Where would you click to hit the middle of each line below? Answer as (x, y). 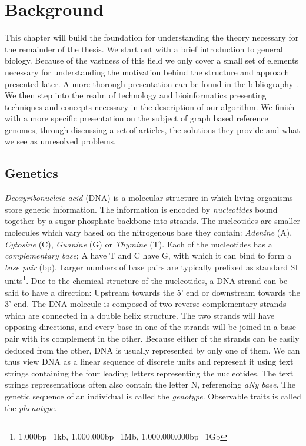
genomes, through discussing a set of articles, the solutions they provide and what (152, 129)
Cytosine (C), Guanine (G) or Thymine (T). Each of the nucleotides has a (139, 244)
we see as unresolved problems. (60, 141)
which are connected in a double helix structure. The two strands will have (140, 315)
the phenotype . (31, 407)
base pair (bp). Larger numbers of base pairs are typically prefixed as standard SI (152, 267)
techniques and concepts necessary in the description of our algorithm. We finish (150, 106)
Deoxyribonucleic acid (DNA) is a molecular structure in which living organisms (149, 198)
